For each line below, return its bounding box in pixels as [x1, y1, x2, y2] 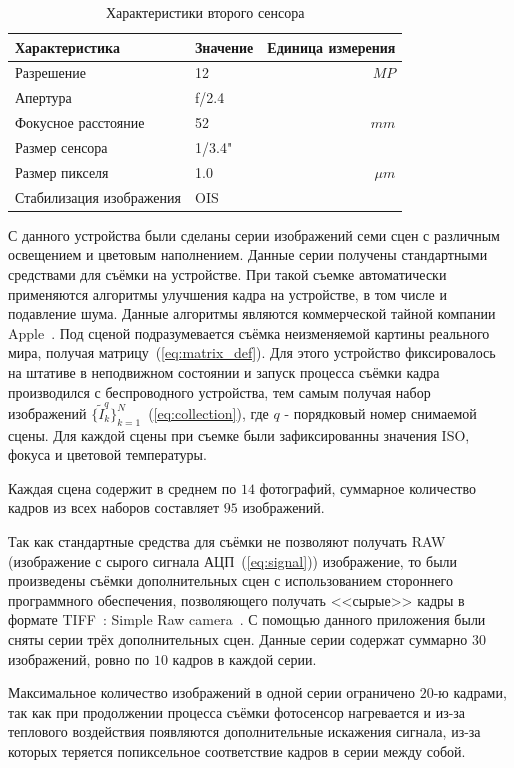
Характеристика [15, 36, 120, 57]
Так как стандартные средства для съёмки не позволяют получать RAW [8, 530, 446, 551]
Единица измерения [267, 36, 396, 57]
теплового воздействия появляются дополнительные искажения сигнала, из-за [8, 721, 481, 742]
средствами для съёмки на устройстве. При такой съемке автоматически [8, 263, 447, 284]
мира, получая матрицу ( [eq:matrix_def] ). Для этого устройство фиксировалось [8, 342, 496, 363]
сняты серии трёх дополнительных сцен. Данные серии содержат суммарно [8, 628, 468, 649]
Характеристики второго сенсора [105, 2, 305, 22]
